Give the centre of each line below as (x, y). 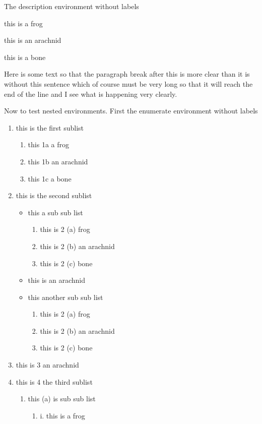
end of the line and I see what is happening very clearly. (91, 94)
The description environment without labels (72, 6)
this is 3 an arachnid (47, 365)
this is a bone (25, 57)
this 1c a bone (50, 178)
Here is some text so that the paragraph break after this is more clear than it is (127, 74)
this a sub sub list (55, 212)
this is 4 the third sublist (54, 381)
